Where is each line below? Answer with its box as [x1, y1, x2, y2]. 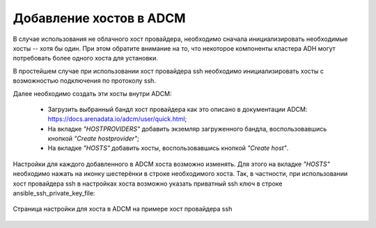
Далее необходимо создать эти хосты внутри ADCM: [13, 89, 172, 97]
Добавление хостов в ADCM [13, 10, 186, 26]
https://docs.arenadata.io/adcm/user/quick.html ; [47, 115, 187, 123]
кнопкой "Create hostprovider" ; [47, 134, 139, 142]
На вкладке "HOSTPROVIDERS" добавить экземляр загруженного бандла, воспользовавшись [47, 124, 327, 133]
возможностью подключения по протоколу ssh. [13, 76, 157, 85]
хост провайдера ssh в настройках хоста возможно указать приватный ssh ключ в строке [13, 179, 283, 188]
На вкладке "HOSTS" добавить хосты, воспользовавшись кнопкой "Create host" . [47, 144, 289, 152]
